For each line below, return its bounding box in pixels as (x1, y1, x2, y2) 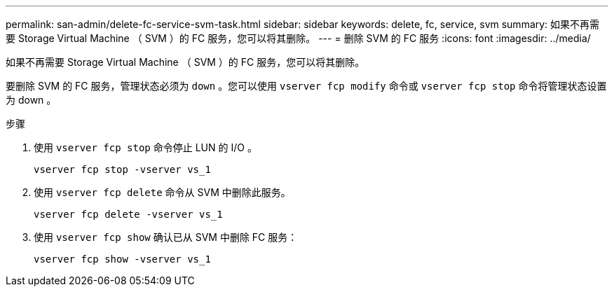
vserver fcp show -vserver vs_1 (34, 253, 211, 265)
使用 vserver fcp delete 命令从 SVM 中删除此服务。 (34, 186, 291, 198)
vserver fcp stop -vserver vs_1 (34, 164, 211, 175)
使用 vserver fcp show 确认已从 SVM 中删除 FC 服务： (34, 231, 298, 243)
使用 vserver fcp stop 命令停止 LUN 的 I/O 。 (34, 141, 257, 153)
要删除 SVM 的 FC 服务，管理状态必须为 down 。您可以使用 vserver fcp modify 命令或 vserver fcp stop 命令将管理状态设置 (6, 80, 607, 92)
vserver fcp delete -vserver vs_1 (34, 209, 223, 220)
